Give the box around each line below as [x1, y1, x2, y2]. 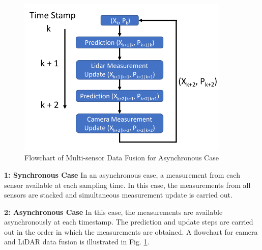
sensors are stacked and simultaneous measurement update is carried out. [4, 189, 232, 200]
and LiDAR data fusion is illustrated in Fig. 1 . [4, 236, 150, 247]
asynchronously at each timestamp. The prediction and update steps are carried [4, 216, 253, 227]
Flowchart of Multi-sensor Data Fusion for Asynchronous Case [24, 152, 219, 163]
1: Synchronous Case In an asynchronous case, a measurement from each [4, 169, 240, 180]
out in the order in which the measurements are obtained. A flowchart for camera [4, 226, 258, 237]
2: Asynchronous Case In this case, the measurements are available [4, 206, 223, 217]
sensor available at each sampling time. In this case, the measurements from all [4, 179, 251, 190]
